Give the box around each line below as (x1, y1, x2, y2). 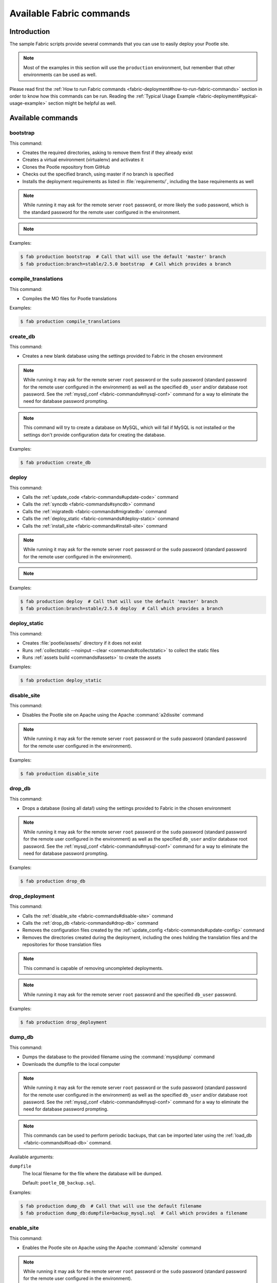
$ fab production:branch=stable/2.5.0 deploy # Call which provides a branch (20, 606, 223, 611)
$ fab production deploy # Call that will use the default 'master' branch (20, 598, 218, 604)
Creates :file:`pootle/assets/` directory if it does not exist (22, 640, 142, 646)
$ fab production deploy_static (20, 677, 102, 684)
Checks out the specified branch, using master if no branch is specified (22, 171, 174, 177)
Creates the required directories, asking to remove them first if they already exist (22, 149, 193, 155)
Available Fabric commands (9, 8, 130, 19)
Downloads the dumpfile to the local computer (22, 1061, 121, 1067)
